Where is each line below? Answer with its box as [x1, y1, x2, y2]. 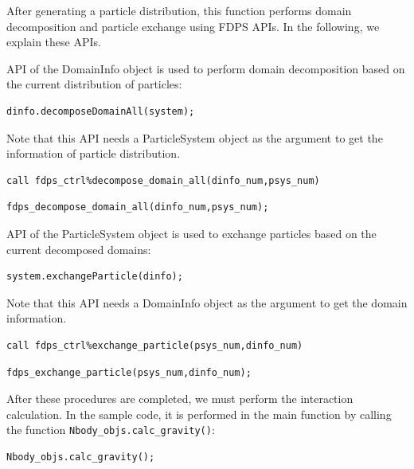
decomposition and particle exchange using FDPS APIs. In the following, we [6, 18, 380, 34]
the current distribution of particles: [6, 76, 182, 92]
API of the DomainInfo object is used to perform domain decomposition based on [6, 60, 405, 76]
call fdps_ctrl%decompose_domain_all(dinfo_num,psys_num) [6, 174, 320, 186]
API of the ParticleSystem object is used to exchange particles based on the [6, 225, 377, 241]
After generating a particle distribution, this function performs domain [6, 2, 352, 18]
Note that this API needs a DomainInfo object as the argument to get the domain [6, 294, 408, 311]
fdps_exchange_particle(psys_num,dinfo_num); [6, 366, 252, 378]
